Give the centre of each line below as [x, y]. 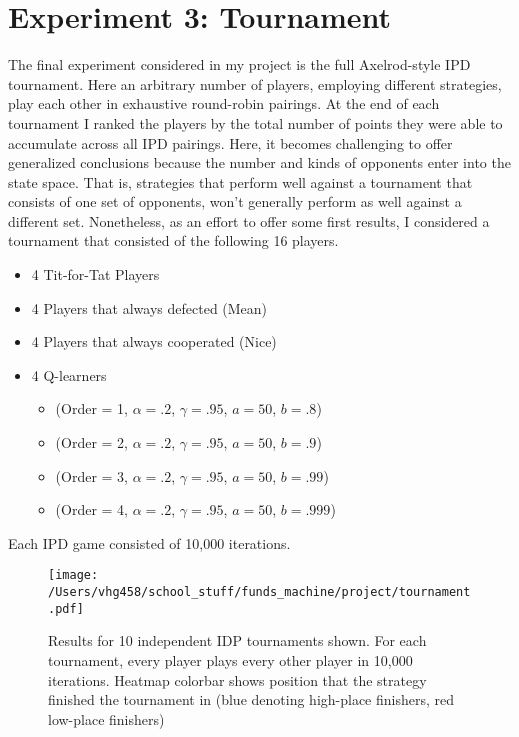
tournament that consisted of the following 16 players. [173, 240]
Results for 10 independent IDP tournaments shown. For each [237, 640]
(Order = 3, [92, 475]
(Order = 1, [92, 408]
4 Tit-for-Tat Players [95, 274]
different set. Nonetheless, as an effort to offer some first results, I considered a [249, 220]
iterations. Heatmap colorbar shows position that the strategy [237, 679]
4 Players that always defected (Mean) [149, 307]
